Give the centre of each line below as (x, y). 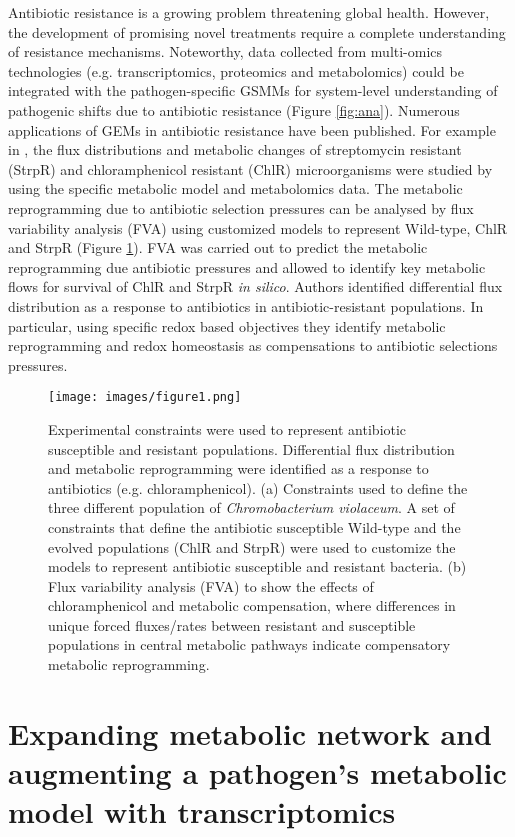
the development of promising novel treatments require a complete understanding (257, 31)
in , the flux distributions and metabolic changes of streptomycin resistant (235, 149)
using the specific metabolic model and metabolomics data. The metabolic (235, 188)
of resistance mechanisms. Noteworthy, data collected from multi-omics (225, 51)
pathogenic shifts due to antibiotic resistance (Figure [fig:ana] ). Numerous (234, 109)
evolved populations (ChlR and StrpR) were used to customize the (252, 546)
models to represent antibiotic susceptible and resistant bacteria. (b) (257, 566)
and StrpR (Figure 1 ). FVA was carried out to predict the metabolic (218, 247)
